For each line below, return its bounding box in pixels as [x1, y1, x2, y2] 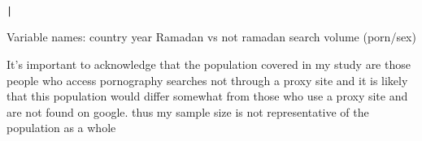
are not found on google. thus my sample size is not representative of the [7, 103, 369, 120]
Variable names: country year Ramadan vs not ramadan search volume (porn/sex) [7, 28, 416, 45]
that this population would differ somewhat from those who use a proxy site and [7, 88, 408, 105]
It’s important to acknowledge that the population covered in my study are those [7, 55, 411, 72]
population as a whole [7, 119, 116, 136]
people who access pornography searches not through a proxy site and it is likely [7, 71, 408, 88]
